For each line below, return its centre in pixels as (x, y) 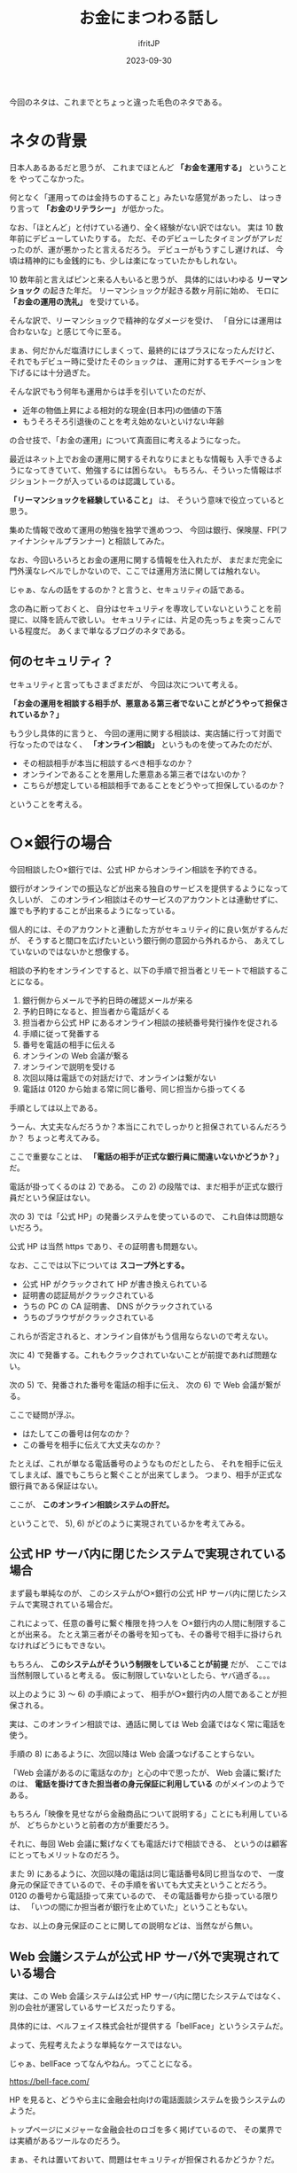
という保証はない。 (59, 1197)
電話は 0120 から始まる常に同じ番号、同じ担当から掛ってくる (134, 1089)
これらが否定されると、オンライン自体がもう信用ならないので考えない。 (141, 1336)
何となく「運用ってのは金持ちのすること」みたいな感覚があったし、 (133, 197)
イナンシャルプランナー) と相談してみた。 (93, 541)
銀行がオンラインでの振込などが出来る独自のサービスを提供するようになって (149, 888)
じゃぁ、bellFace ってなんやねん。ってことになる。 (103, 2064)
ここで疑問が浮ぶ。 (44, 1414)
